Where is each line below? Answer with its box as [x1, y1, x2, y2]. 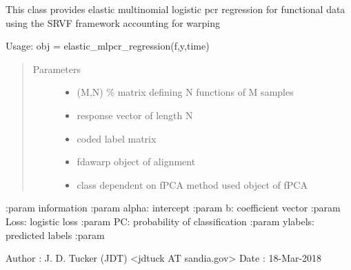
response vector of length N [77, 107, 193, 122]
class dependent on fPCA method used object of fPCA [77, 177, 308, 191]
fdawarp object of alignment [77, 154, 196, 169]
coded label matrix [77, 131, 157, 145]
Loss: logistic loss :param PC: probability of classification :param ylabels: [6, 214, 314, 228]
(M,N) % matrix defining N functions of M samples [77, 85, 294, 99]
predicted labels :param [6, 227, 105, 242]
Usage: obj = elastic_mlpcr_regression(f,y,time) [6, 39, 210, 53]
